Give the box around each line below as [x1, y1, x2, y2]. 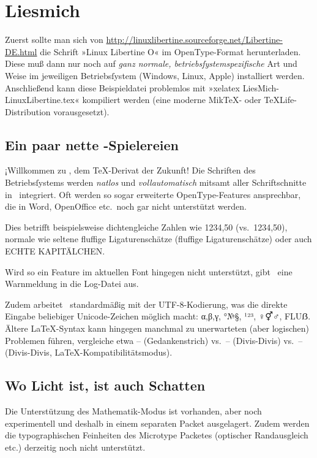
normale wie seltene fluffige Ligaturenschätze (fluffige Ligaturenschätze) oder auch [5, 232, 312, 245]
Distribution [5, 105, 51, 118]
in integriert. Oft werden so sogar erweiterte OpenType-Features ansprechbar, [5, 188, 301, 200]
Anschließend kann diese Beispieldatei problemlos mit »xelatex [5, 81, 240, 94]
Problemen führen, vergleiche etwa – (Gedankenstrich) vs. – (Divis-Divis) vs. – [5, 334, 303, 346]
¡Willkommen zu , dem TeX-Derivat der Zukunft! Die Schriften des [5, 164, 256, 177]
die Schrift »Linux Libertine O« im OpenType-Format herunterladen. [40, 45, 301, 58]
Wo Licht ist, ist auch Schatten [5, 376, 206, 395]
